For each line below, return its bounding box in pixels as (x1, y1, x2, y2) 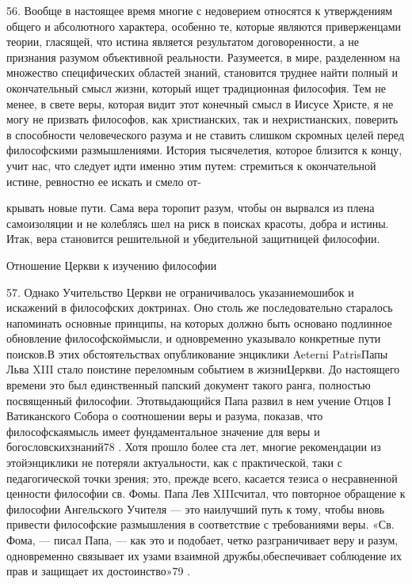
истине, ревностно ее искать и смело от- (6, 173, 201, 189)
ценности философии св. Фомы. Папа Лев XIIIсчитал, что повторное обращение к (6, 485, 406, 502)
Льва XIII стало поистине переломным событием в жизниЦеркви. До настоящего (6, 361, 400, 377)
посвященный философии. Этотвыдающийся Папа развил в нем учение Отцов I (6, 392, 391, 408)
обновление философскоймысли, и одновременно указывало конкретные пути (6, 330, 381, 347)
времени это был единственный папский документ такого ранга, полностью (6, 377, 371, 393)
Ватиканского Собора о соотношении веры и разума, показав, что (6, 408, 323, 424)
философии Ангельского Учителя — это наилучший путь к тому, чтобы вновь (6, 500, 385, 517)
